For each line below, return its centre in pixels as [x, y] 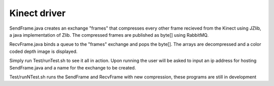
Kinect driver [38, 13]
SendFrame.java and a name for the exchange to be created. [73, 67]
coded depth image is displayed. [43, 51]
